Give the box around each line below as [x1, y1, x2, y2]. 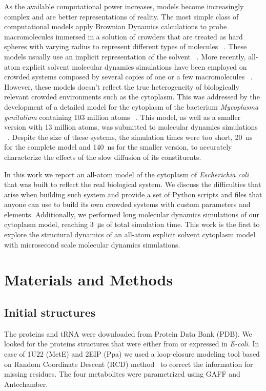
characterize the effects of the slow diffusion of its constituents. [4, 151, 201, 162]
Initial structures [4, 304, 96, 320]
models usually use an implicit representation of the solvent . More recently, [4, 51, 246, 61]
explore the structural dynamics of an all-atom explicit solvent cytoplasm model [4, 229, 256, 240]
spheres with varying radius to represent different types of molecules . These [4, 41, 247, 52]
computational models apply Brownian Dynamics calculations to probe [4, 21, 227, 32]
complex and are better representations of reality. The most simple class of [4, 11, 239, 22]
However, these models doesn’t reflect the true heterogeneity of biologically [4, 81, 239, 92]
